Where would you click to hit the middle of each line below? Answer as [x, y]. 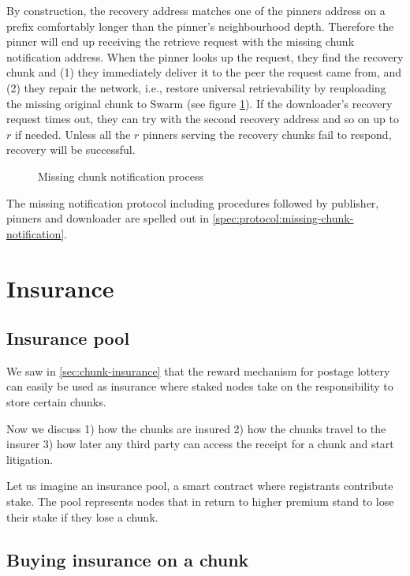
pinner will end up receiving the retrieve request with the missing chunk [181, 41]
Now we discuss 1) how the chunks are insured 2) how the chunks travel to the [196, 428]
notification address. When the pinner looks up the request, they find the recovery [205, 56]
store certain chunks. [56, 402]
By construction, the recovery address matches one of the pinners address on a [196, 10]
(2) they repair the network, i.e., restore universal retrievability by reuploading [196, 87]
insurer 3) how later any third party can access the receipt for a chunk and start [200, 444]
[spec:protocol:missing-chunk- [283, 218]
